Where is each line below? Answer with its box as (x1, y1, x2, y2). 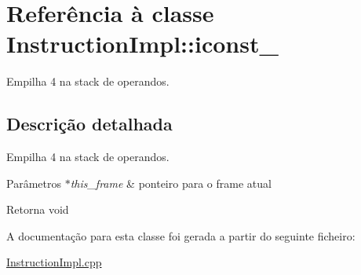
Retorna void (6, 201, 69, 218)
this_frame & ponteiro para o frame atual (70, 174, 272, 191)
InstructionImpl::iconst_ (6, 27, 279, 60)
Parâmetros (6, 174, 61, 191)
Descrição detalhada (6, 112, 173, 136)
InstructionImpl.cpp (6, 254, 102, 270)
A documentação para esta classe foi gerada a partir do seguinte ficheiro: (6, 227, 356, 244)
